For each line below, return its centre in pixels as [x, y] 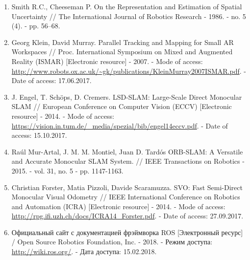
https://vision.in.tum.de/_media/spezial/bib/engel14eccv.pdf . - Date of [120, 125]
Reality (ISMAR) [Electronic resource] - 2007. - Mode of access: [107, 61]
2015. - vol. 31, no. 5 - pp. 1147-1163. [67, 170]
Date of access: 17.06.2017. [51, 80]
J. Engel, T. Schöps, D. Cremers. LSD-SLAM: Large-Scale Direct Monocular [127, 97]
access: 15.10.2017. [39, 135]
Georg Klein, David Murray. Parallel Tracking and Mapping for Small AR [123, 42]
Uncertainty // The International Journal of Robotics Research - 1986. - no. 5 [129, 16]
